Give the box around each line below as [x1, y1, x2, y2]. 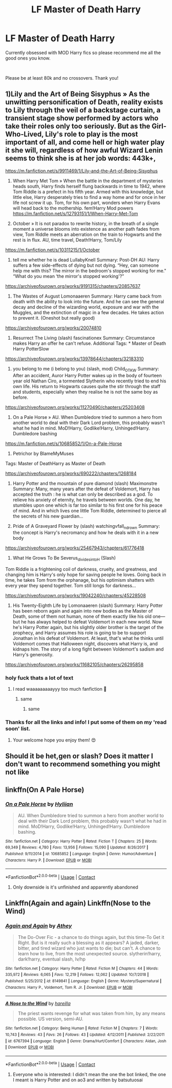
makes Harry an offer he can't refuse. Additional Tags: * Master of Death [12, 340, 166, 346]
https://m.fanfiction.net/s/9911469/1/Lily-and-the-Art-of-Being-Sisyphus [5, 168, 158, 174]
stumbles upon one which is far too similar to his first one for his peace [12, 502, 163, 508]
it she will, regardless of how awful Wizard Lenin [5, 146, 163, 155]
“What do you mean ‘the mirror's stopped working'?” [12, 273, 124, 279]
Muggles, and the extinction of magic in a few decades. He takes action [12, 309, 164, 316]
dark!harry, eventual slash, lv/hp [17, 956, 86, 962]
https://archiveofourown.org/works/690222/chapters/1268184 [5, 470, 137, 476]
